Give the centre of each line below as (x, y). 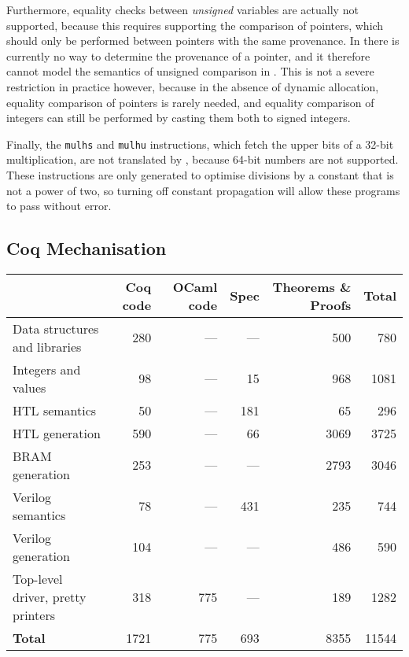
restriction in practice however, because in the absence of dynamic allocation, (193, 86)
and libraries (47, 346)
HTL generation (57, 433)
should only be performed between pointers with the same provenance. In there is (203, 41)
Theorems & (312, 286)
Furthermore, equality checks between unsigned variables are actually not (182, 9)
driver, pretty (50, 596)
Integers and (47, 369)
